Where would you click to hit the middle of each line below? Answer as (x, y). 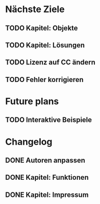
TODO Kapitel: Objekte (42, 28)
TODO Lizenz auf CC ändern (51, 63)
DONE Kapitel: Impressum (47, 195)
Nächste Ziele (35, 9)
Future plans (32, 101)
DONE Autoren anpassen (45, 160)
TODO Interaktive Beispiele (49, 120)
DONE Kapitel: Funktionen (47, 177)
